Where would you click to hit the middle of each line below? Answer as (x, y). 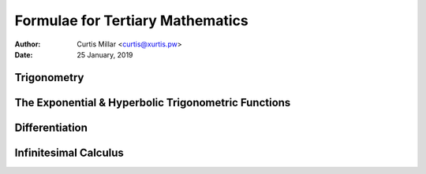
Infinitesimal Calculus (69, 152)
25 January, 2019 (105, 54)
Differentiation (51, 127)
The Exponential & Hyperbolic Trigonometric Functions (153, 102)
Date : (24, 54)
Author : (28, 44)
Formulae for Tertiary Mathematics (131, 20)
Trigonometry (49, 78)
